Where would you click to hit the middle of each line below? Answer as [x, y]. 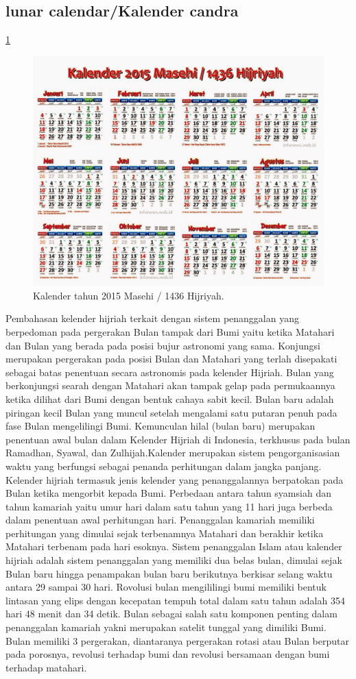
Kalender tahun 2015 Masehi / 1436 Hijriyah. [129, 295]
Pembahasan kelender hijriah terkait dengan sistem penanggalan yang [152, 318]
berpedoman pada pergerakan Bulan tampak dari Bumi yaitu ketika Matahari [170, 331]
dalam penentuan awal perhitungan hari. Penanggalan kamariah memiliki [160, 520]
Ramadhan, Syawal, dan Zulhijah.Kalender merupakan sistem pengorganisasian [173, 453]
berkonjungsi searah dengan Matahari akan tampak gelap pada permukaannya [170, 385]
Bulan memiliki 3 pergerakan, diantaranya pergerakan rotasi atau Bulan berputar [177, 640]
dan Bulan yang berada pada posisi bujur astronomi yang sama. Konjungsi [163, 345]
